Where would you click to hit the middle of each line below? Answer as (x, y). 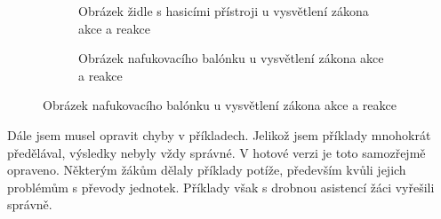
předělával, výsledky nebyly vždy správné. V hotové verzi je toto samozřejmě (216, 152)
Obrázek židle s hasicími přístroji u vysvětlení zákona (224, 11)
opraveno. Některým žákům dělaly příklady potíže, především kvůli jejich (207, 170)
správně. (30, 204)
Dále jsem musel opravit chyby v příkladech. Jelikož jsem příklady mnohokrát (219, 134)
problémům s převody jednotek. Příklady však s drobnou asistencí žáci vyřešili (221, 187)
